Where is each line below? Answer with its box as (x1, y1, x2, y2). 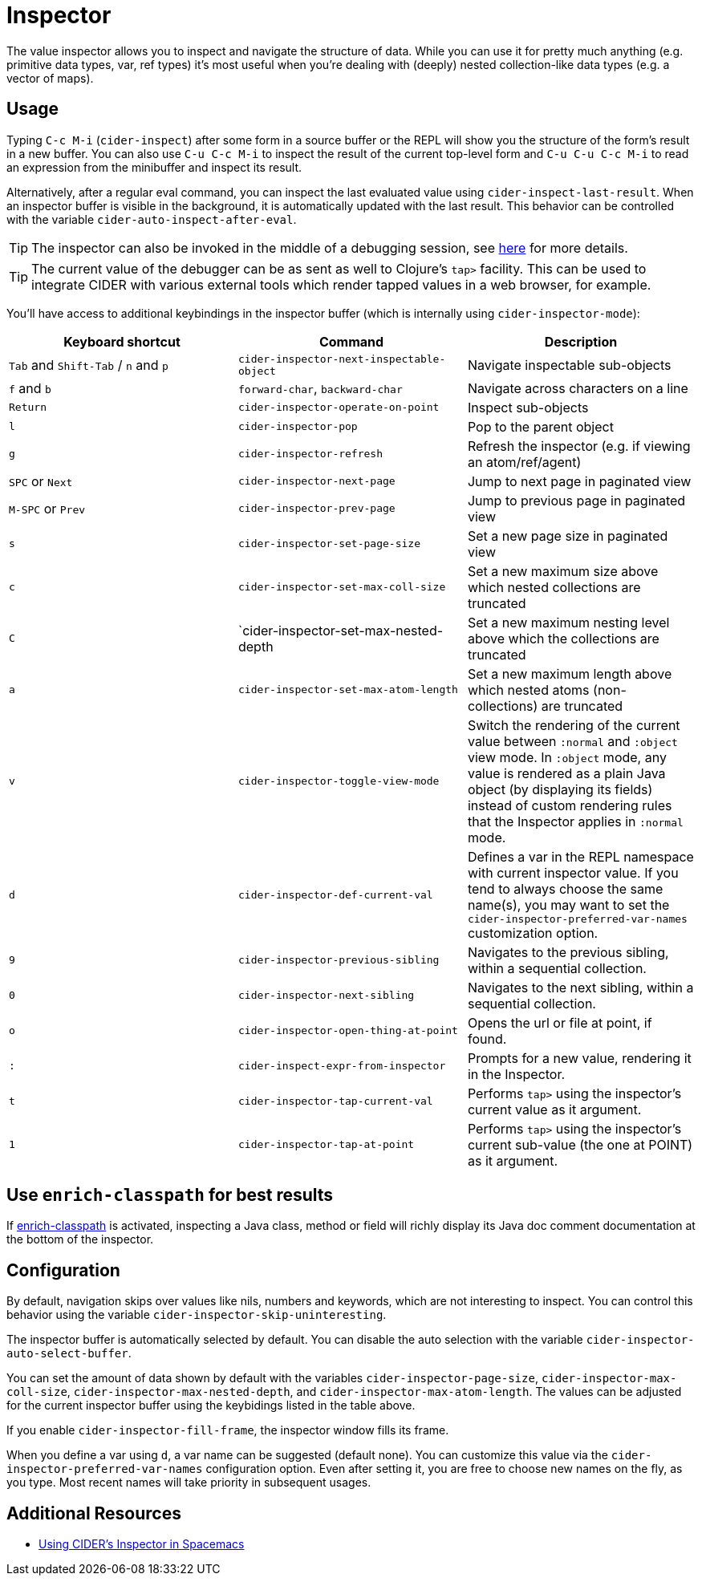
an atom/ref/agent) (467, 453, 582, 470)
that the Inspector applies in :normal (467, 813, 684, 830)
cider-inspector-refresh (237, 448, 383, 460)
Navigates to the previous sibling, (467, 943, 669, 960)
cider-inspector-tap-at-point (237, 1138, 415, 1151)
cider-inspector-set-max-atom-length (237, 684, 458, 696)
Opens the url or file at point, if (467, 1014, 652, 1031)
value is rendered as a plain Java (467, 765, 666, 781)
